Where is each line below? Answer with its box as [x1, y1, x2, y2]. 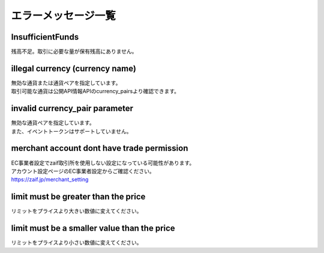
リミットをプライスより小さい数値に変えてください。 [11, 239, 142, 246]
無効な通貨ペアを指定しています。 [11, 119, 95, 126]
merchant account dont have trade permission [11, 143, 188, 153]
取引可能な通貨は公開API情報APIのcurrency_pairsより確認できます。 [11, 88, 180, 95]
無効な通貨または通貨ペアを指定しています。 [11, 79, 121, 87]
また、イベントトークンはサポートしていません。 [11, 127, 132, 135]
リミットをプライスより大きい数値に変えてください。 [11, 207, 142, 215]
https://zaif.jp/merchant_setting [11, 176, 89, 183]
